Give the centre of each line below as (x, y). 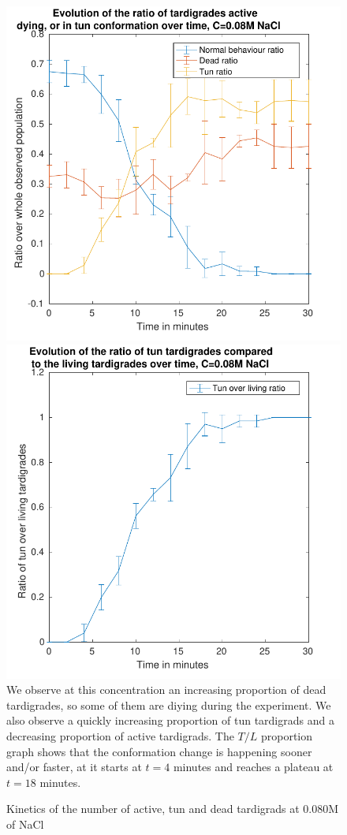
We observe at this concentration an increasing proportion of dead (166, 690)
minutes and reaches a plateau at (253, 767)
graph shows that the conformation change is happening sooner (159, 751)
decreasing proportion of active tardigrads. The (120, 735)
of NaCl (25, 824)
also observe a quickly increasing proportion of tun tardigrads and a (170, 720)
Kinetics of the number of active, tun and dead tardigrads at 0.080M (173, 809)
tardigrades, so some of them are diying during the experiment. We (169, 705)
